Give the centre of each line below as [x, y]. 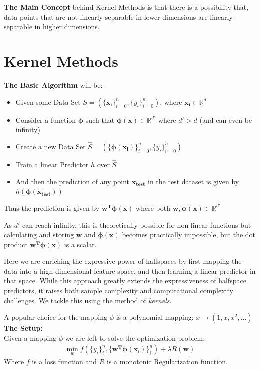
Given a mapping [30, 338]
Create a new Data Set [51, 146]
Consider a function [46, 119]
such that [100, 119]
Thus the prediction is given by [52, 208]
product [16, 244]
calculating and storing [39, 235]
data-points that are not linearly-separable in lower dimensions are [106, 16]
